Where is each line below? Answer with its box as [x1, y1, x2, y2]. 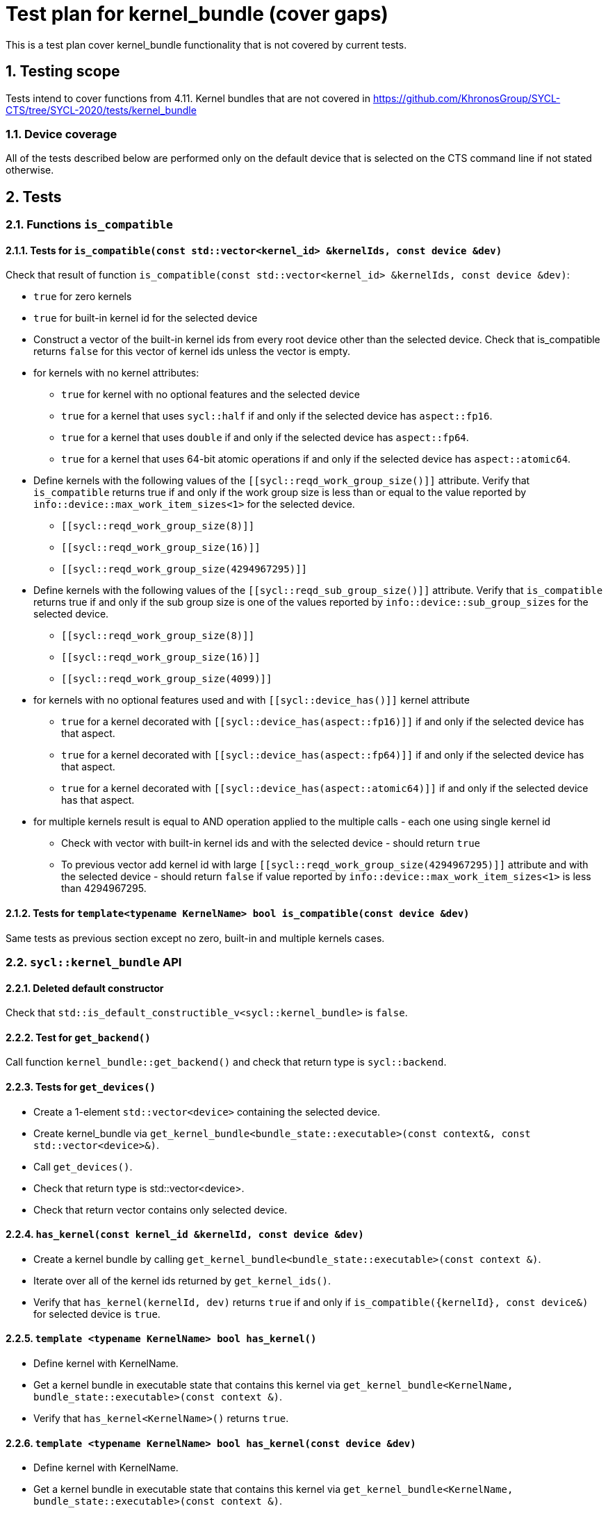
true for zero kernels [33, 290, 132, 303]
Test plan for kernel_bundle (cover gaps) [6, 2, 388, 26]
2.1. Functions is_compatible [6, 217, 173, 232]
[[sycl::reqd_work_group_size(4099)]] [61, 673, 272, 685]
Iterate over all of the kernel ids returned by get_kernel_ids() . [33, 1274, 331, 1287]
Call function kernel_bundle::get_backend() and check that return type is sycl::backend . [6, 1056, 447, 1068]
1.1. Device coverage [6, 126, 117, 141]
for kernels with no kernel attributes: [33, 367, 199, 379]
